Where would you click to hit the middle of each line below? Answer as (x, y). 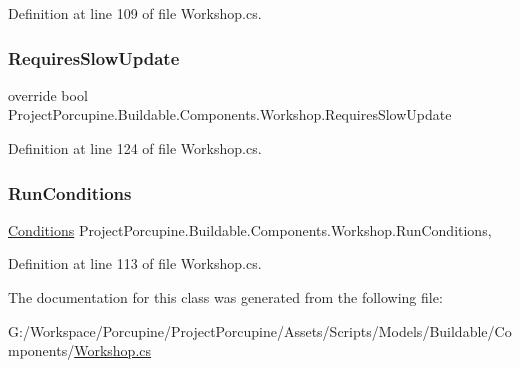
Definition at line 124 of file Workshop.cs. (135, 148)
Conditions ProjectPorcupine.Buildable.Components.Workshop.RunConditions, (250, 229)
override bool (48, 94)
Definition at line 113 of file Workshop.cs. (135, 263)
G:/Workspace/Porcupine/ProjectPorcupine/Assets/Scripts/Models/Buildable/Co (260, 330)
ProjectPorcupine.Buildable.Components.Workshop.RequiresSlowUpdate (230, 114)
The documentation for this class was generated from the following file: (225, 297)
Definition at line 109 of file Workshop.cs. (135, 13)
